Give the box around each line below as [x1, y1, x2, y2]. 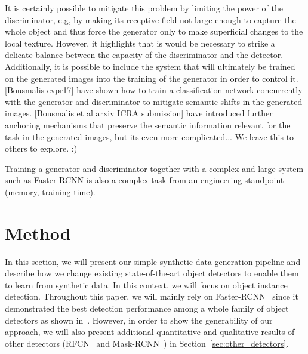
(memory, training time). [5, 185, 96, 198]
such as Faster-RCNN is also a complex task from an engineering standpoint [5, 174, 284, 186]
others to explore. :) [5, 142, 78, 155]
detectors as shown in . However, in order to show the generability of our [5, 313, 273, 326]
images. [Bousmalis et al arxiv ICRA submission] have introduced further [5, 107, 273, 119]
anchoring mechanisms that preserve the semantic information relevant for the [5, 118, 291, 131]
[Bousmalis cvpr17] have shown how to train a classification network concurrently [5, 84, 303, 96]
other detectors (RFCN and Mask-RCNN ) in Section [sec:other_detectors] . [5, 337, 289, 349]
